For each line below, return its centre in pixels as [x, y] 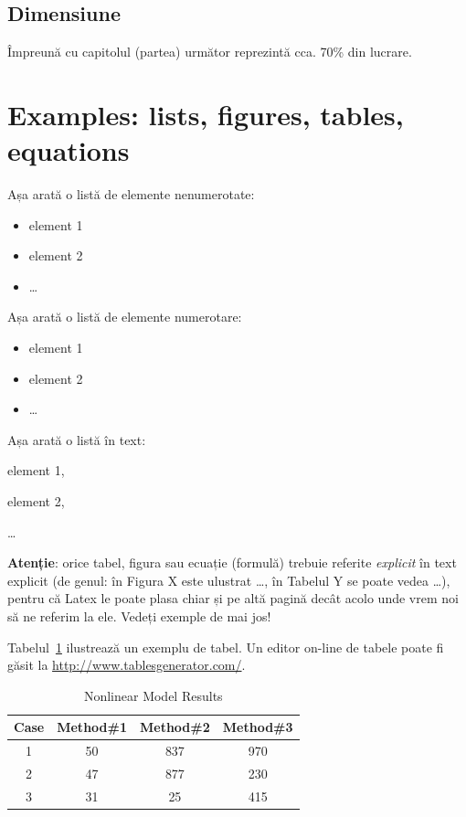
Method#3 [258, 727]
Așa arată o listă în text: [77, 439]
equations [69, 150]
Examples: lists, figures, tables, [206, 114]
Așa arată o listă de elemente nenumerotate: [131, 194]
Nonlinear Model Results [153, 695]
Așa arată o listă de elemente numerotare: [125, 317]
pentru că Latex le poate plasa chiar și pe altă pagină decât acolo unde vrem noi [233, 598]
